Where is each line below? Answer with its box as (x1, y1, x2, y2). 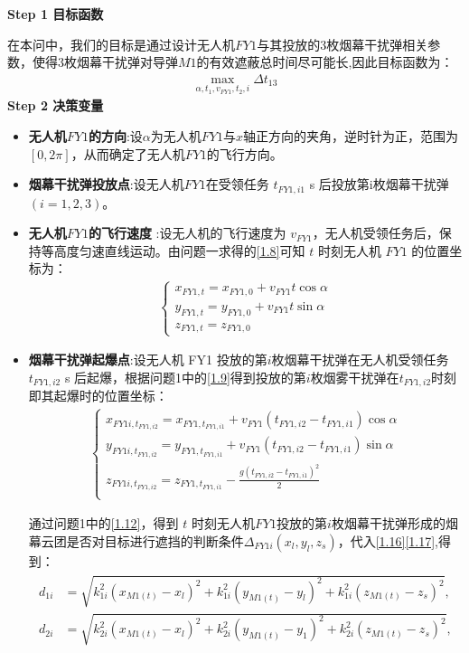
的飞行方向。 (206, 144, 283, 163)
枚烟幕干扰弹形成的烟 (331, 514, 458, 533)
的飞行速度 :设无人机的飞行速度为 (88, 223, 286, 242)
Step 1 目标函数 (7, 5, 104, 23)
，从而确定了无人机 (70, 144, 185, 163)
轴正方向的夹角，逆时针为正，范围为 (243, 127, 458, 146)
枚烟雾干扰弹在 (310, 367, 399, 386)
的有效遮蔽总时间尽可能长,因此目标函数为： (196, 52, 454, 71)
